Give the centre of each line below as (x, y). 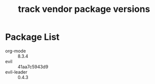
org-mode (15, 51)
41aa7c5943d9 (33, 67)
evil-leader (16, 72)
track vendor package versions (84, 9)
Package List (32, 37)
